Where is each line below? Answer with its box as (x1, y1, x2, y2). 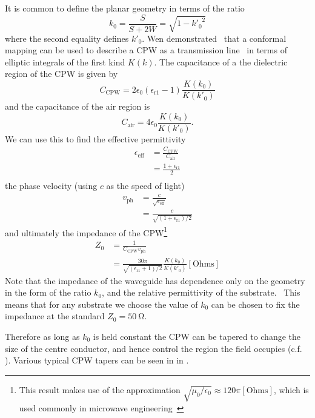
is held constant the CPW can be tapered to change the (93, 330, 301, 342)
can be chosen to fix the (211, 297, 300, 310)
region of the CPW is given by (5, 67, 118, 80)
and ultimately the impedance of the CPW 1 (5, 224, 168, 239)
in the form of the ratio (5, 286, 91, 299)
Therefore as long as (5, 330, 80, 342)
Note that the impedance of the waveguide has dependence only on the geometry (5, 274, 305, 287)
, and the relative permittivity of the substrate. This (102, 286, 300, 299)
